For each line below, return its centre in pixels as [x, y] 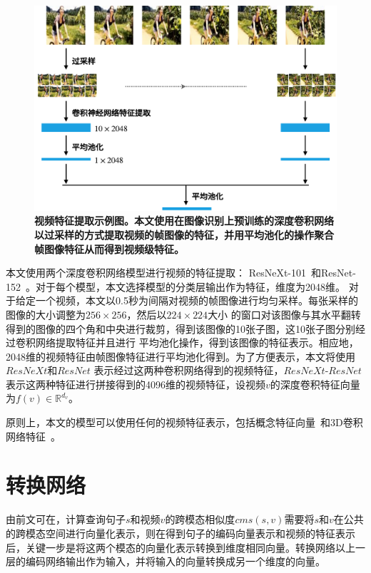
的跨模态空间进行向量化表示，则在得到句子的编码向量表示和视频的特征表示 [181, 533]
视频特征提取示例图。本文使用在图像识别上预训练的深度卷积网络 [184, 221]
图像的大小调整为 [46, 314]
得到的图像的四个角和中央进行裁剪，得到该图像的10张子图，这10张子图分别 [181, 328]
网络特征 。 [33, 436]
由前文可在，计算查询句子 [66, 519]
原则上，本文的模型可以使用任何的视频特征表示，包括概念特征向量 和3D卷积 [184, 422]
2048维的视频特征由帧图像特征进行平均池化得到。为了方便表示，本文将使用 [181, 356]
